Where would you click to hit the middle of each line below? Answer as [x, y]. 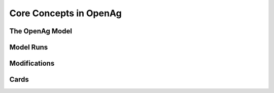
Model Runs [29, 47]
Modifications [32, 63]
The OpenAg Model [41, 31]
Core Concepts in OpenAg [65, 13]
